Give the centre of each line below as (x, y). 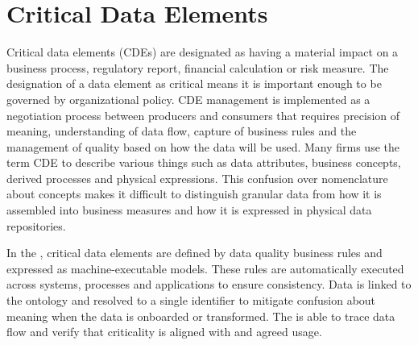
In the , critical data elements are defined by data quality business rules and (195, 253)
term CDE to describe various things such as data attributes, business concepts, (204, 162)
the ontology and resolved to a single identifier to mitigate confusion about (191, 300)
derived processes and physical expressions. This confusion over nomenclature (197, 178)
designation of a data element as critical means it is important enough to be (194, 83)
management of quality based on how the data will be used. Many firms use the (203, 146)
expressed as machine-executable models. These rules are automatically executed (205, 268)
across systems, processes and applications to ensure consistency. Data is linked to (209, 284)
